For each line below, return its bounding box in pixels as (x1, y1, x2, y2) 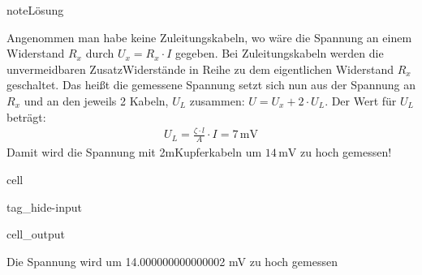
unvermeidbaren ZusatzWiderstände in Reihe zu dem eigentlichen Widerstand (6, 60, 394, 77)
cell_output (6, 226, 65, 243)
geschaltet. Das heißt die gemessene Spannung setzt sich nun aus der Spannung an (6, 76, 416, 93)
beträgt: (6, 108, 46, 125)
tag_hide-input (6, 198, 82, 215)
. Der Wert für (325, 92, 397, 109)
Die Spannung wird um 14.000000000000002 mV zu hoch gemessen (6, 252, 338, 269)
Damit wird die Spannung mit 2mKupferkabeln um (6, 144, 262, 161)
